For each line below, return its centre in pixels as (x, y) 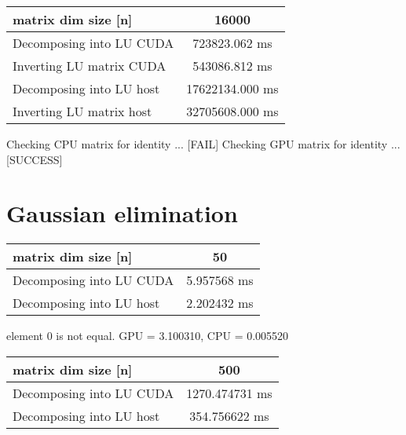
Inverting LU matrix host (82, 111)
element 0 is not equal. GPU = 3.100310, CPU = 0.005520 (148, 336)
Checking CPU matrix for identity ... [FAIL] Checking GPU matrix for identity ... (203, 144)
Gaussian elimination (122, 213)
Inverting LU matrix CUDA (90, 66)
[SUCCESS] (35, 159)
